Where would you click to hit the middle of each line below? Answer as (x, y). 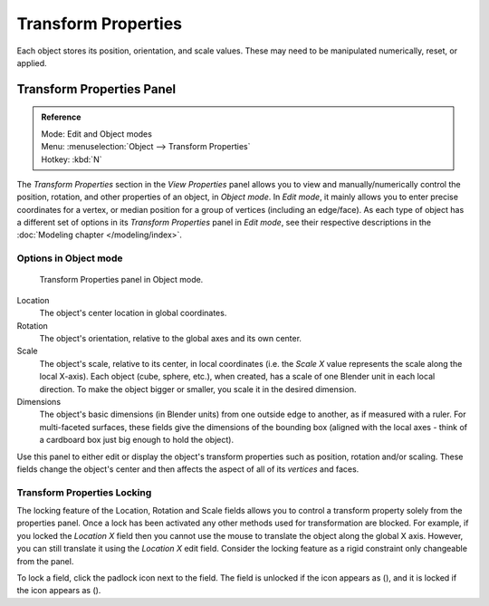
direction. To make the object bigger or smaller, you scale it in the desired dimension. (198, 389)
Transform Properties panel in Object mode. (121, 280)
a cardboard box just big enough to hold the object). (137, 440)
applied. (32, 63)
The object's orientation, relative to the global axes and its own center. (171, 338)
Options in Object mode (70, 258)
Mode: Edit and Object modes (97, 134)
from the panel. (45, 561)
